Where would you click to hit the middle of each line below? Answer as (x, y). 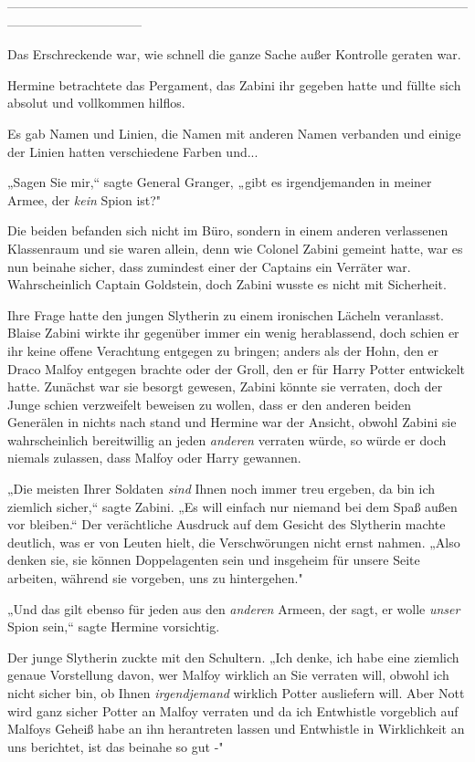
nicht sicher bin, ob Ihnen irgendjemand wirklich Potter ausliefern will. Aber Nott (236, 693)
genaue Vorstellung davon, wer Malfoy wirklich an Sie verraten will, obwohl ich (228, 675)
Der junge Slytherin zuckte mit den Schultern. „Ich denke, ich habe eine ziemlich (233, 657)
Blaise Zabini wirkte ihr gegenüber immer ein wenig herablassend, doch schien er (233, 333)
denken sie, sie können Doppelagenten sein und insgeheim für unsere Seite (214, 560)
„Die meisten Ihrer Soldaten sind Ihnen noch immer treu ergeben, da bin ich (222, 489)
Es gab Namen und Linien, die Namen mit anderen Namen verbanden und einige (234, 133)
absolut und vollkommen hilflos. (96, 103)
